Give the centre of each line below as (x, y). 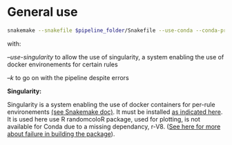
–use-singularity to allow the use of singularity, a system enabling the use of (116, 57)
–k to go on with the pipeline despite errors (68, 77)
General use (42, 12)
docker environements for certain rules (63, 64)
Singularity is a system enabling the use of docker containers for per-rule (111, 104)
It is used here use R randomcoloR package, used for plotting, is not (104, 119)
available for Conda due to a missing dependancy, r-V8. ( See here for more (114, 126)
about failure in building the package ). (61, 134)
